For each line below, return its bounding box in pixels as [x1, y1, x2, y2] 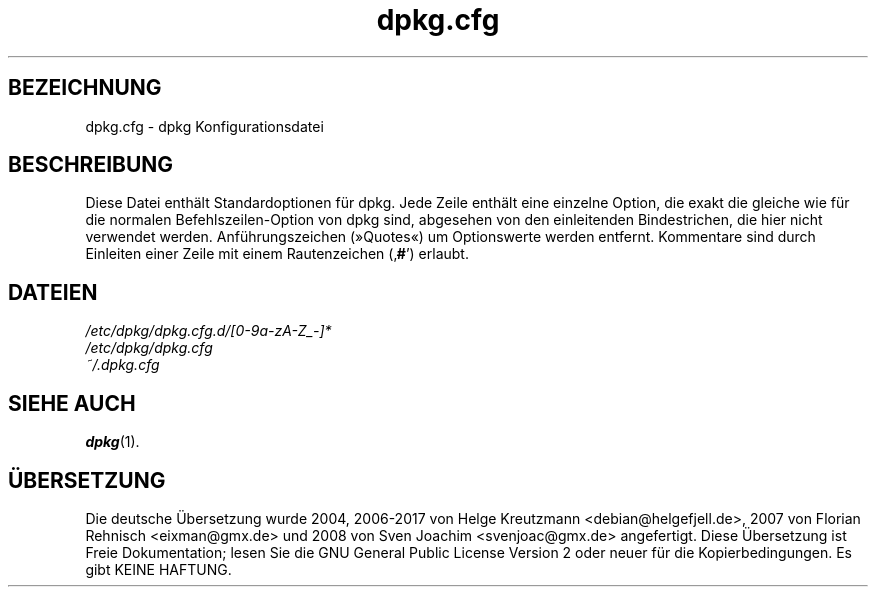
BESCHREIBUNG [8, 152, 174, 178]
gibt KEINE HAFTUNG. [85, 560, 232, 578]
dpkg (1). [85, 433, 140, 451]
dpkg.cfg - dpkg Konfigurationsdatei [85, 117, 324, 135]
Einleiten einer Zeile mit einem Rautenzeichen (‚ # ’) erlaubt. [85, 245, 469, 263]
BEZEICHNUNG [8, 75, 162, 101]
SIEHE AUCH [8, 390, 136, 416]
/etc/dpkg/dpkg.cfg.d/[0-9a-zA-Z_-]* [85, 322, 332, 340]
